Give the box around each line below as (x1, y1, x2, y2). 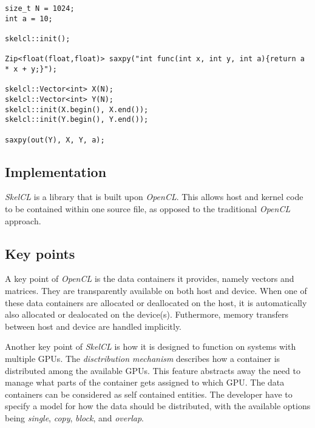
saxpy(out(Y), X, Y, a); (5, 135, 105, 144)
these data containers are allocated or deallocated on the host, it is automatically (5, 296, 307, 309)
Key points (5, 244, 75, 262)
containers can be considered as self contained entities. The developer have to (5, 387, 293, 400)
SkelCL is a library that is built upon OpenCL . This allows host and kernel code (5, 190, 303, 203)
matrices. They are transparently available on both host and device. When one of (5, 284, 307, 296)
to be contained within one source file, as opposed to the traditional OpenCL (5, 202, 291, 215)
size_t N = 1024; (5, 4, 75, 13)
